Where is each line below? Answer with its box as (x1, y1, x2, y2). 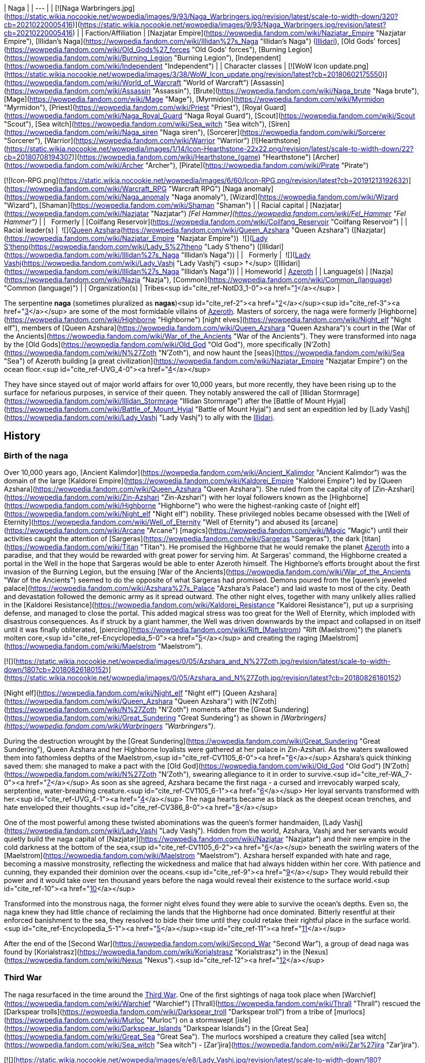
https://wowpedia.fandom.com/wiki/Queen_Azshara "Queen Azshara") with (6, 697, 248, 706)
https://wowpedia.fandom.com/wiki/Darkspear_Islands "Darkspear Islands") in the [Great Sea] (6, 1024, 309, 1032)
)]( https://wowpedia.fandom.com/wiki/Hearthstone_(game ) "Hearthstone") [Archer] (71, 153, 339, 161)
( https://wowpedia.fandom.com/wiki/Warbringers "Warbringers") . (4, 722, 215, 731)
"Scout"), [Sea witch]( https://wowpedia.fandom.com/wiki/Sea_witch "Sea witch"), (4, 120, 267, 128)
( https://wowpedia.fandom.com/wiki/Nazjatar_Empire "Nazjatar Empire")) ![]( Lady (4, 234, 268, 242)
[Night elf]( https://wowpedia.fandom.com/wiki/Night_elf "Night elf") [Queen (4, 689, 247, 697)
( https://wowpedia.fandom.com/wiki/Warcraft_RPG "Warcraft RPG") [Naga (4, 184, 242, 193)
